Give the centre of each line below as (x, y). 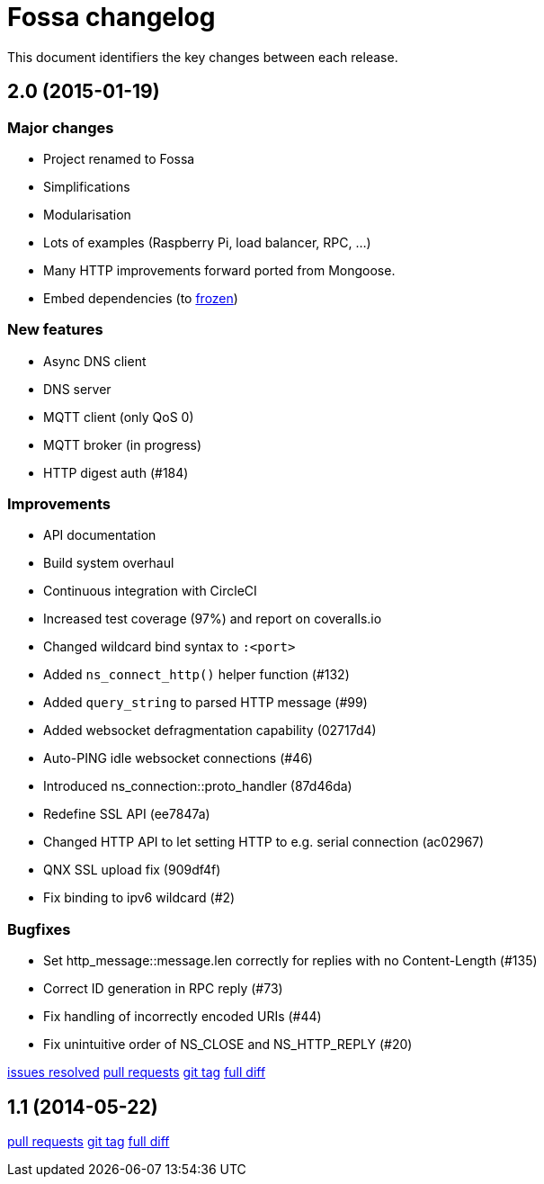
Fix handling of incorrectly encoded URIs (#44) (183, 1017)
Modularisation (87, 214)
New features (55, 330)
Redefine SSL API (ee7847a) (127, 814)
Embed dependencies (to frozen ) (141, 298)
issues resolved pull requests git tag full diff (137, 1072)
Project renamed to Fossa (119, 158)
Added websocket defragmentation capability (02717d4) (210, 731)
